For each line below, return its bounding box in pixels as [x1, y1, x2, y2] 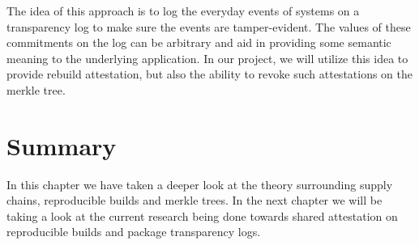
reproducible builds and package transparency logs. [6, 223, 261, 240]
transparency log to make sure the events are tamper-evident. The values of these [6, 18, 411, 35]
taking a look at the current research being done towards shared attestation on [6, 207, 398, 224]
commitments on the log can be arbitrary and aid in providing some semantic [6, 34, 391, 51]
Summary [6, 129, 117, 162]
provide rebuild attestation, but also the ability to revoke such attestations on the [6, 65, 413, 82]
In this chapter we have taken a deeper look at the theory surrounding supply [6, 175, 393, 192]
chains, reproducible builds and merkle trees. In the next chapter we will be [6, 192, 383, 209]
